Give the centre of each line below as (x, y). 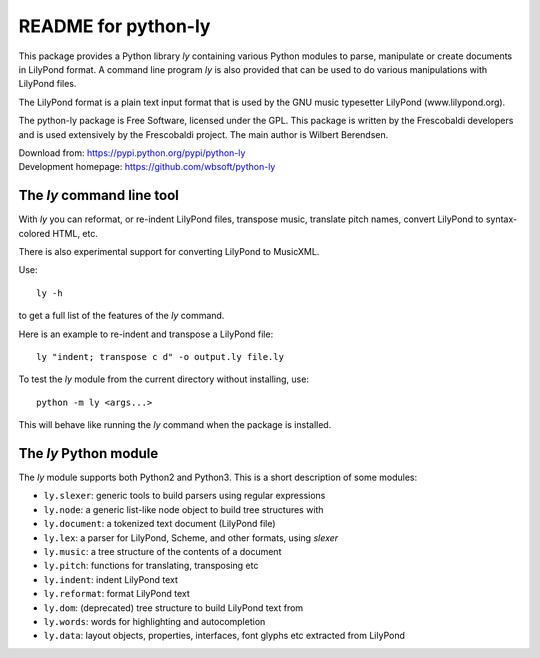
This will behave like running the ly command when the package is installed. (175, 425)
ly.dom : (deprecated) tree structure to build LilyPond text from (173, 607)
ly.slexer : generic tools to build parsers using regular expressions (184, 496)
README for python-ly (114, 26)
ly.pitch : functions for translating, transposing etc (151, 566)
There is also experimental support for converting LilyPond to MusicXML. (169, 251)
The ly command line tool (99, 195)
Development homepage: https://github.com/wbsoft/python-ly (147, 167)
